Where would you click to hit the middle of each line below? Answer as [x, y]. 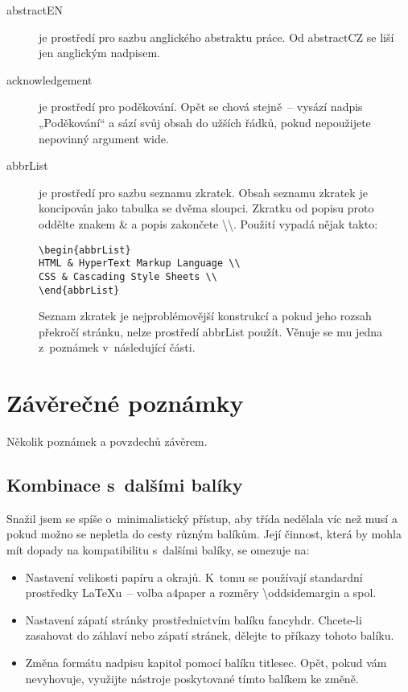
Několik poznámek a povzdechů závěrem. [107, 441]
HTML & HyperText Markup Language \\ [140, 264]
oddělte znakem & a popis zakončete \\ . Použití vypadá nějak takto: [208, 223]
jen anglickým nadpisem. [99, 53]
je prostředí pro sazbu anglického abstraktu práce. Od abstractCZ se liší [216, 37]
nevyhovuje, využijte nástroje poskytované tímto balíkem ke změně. [192, 678]
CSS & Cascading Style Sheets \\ [128, 276]
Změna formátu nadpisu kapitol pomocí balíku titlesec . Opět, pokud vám [206, 663]
